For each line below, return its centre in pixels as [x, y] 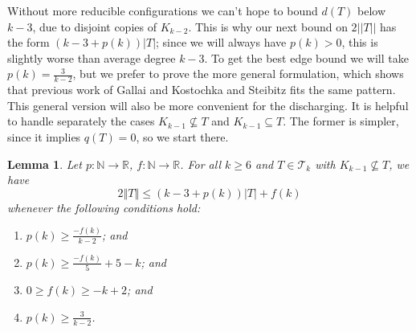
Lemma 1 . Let [45, 164]
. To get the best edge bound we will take [306, 57]
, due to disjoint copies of [94, 26]
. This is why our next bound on [268, 26]
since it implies [44, 136]
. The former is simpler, [341, 121]
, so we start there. [182, 136]
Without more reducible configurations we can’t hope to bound [163, 10]
